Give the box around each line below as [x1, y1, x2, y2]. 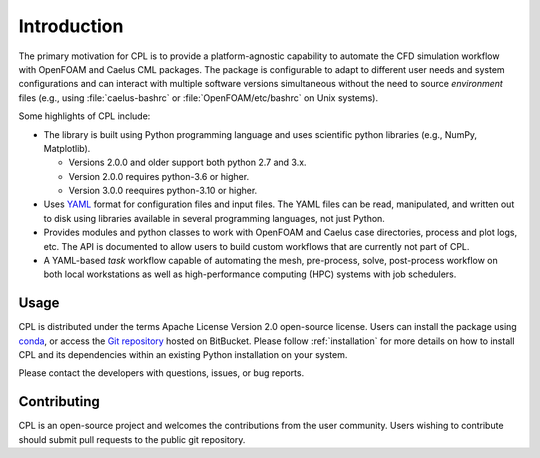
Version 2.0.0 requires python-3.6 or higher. [68, 170, 250, 182]
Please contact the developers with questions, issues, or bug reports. [18, 367, 305, 379]
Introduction [18, 15, 124, 37]
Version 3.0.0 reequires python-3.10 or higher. [68, 185, 258, 197]
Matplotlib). [43, 142, 91, 154]
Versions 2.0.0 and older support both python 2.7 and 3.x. [68, 156, 307, 169]
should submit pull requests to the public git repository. [18, 433, 246, 445]
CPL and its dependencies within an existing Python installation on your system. [18, 349, 348, 361]
